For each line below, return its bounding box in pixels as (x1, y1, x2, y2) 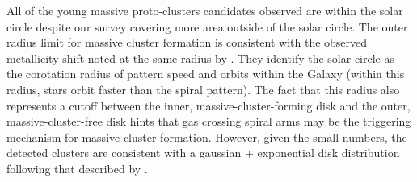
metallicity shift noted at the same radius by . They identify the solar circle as (6, 49, 394, 66)
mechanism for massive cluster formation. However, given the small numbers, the (6, 128, 407, 145)
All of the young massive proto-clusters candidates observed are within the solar (6, 2, 403, 19)
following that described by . (6, 159, 148, 176)
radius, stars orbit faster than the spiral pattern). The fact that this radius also (6, 81, 400, 97)
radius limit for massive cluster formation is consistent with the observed (6, 34, 368, 51)
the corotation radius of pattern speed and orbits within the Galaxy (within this (6, 65, 405, 82)
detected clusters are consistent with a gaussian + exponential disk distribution (6, 144, 400, 161)
